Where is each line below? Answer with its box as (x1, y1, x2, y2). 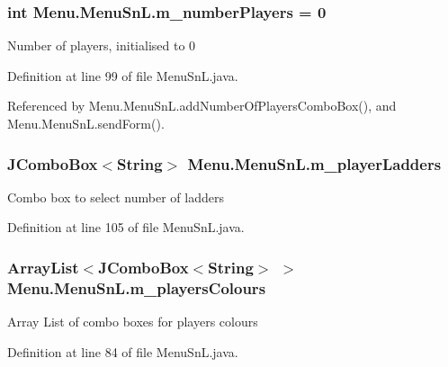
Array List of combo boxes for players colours (7, 312, 258, 331)
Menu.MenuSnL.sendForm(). (7, 114, 165, 132)
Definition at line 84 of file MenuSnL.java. (7, 342, 238, 361)
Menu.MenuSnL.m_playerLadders (187, 152, 442, 175)
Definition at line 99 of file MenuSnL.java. (7, 66, 238, 85)
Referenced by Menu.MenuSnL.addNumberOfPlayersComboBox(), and (7, 96, 397, 115)
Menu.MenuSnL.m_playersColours (7, 276, 266, 299)
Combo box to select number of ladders (7, 187, 224, 206)
